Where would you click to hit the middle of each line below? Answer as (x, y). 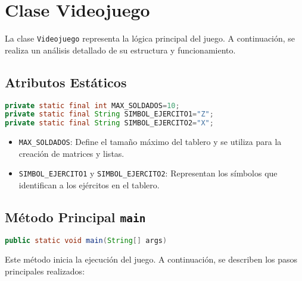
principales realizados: (45, 271)
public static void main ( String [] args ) (86, 241)
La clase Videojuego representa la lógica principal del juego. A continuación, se (150, 38)
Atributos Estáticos (66, 82)
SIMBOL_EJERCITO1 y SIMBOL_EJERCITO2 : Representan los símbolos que (148, 173)
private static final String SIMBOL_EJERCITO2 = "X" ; (109, 123)
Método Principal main (75, 217)
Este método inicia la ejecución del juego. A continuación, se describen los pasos (151, 259)
